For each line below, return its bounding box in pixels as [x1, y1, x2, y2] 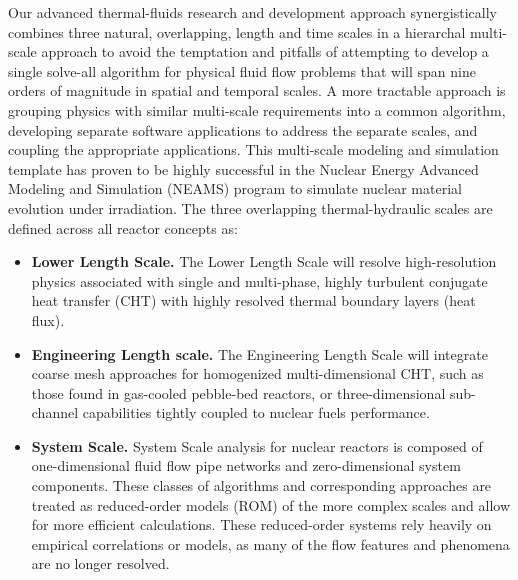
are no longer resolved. [31, 553, 170, 574]
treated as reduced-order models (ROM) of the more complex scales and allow [31, 494, 510, 515]
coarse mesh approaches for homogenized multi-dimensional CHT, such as [31, 363, 484, 384]
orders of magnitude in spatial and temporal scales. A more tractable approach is [8, 80, 506, 101]
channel [31, 402, 79, 423]
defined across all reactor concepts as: [8, 217, 238, 238]
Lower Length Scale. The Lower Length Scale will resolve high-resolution [31, 251, 497, 272]
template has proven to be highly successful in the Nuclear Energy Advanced [8, 158, 479, 179]
